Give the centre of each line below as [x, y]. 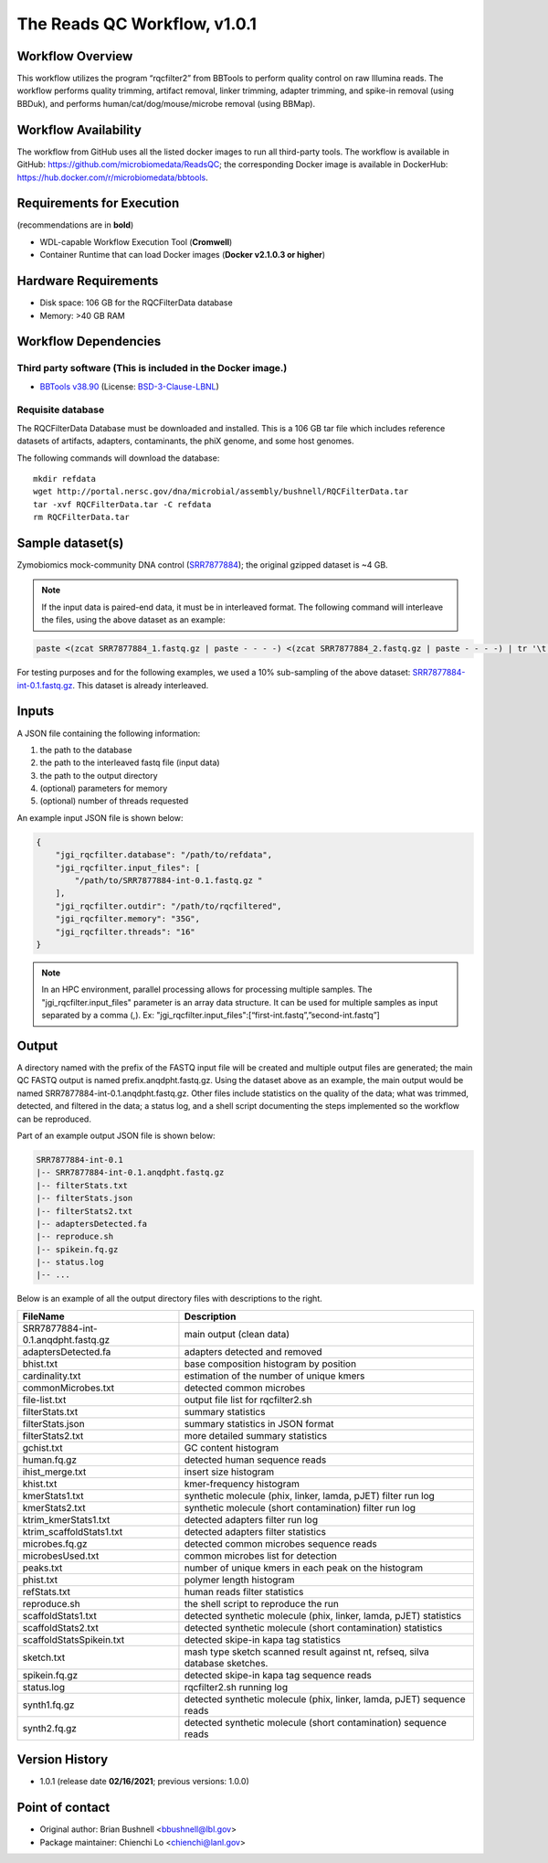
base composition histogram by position [270, 1364]
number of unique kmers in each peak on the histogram [304, 1568]
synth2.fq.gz [50, 1728]
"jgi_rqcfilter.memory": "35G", [128, 919]
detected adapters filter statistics [255, 1531]
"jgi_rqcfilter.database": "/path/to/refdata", [164, 855]
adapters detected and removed [253, 1351]
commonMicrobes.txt [68, 1388]
